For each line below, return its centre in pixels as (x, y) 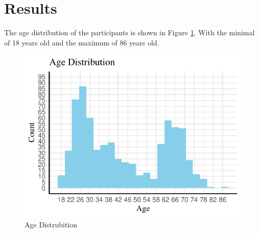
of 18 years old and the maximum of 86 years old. (82, 42)
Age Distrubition (51, 224)
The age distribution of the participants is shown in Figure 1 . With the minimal (129, 32)
